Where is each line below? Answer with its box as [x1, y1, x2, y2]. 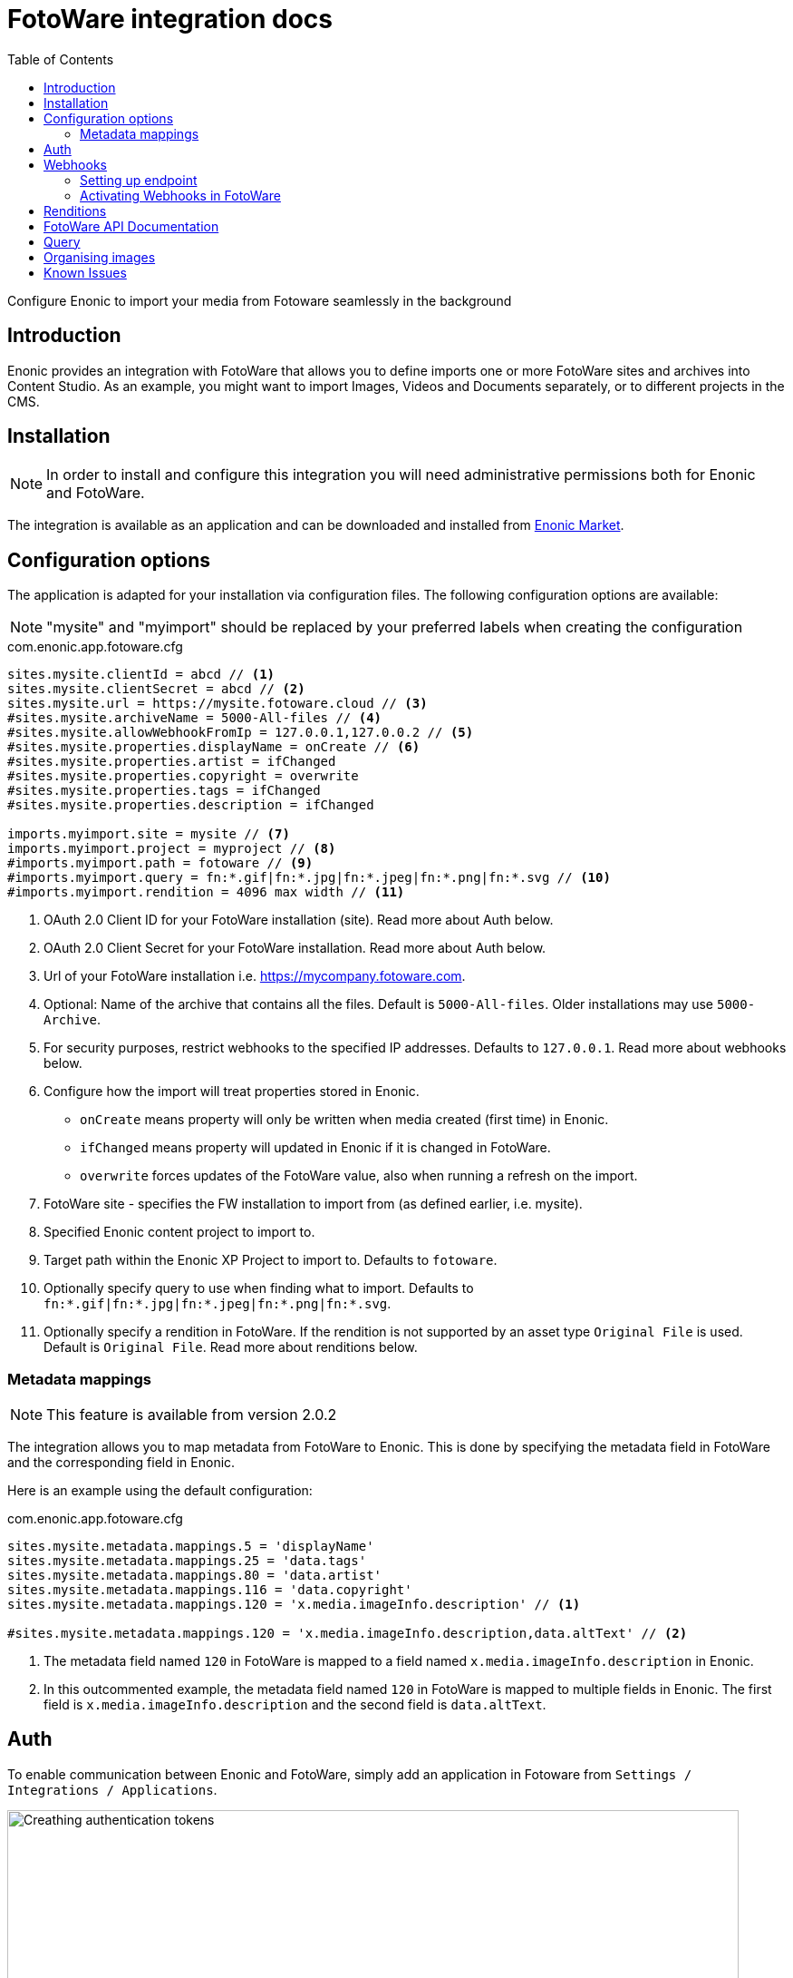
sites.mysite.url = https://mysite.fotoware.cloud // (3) [7, 696, 428, 711]
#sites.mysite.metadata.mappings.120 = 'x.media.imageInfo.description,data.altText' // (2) [7, 1626, 688, 1641]
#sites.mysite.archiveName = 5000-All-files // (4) [7, 710, 382, 726]
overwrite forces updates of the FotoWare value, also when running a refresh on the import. [80, 1168, 638, 1184]
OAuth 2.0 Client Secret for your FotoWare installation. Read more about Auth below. [44, 940, 546, 956]
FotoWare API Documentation [44, 218, 219, 234]
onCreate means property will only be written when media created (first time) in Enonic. [80, 1111, 609, 1128]
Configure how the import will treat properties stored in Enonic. [44, 1083, 420, 1100]
